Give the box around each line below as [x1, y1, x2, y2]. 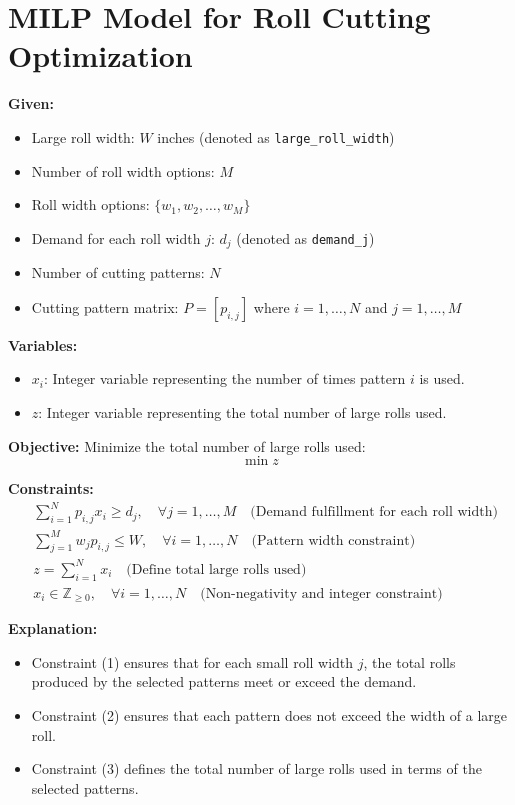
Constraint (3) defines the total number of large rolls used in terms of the [31, 758, 482, 779]
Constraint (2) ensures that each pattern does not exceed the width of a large [31, 705, 508, 726]
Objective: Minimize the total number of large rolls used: [8, 435, 366, 456]
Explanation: [8, 618, 98, 639]
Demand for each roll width [31, 227, 201, 248]
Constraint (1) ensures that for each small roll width [31, 651, 354, 672]
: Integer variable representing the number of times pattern [43, 368, 406, 389]
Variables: [8, 334, 78, 355]
